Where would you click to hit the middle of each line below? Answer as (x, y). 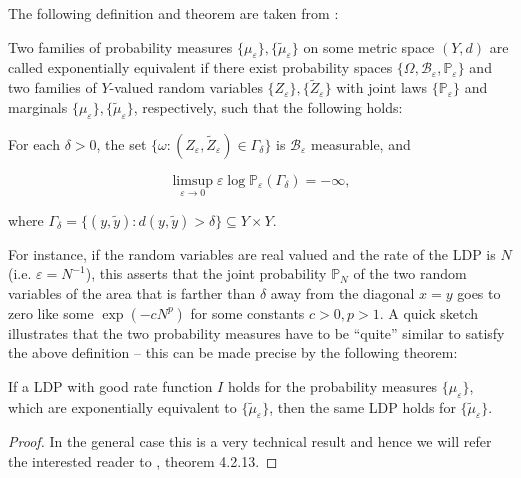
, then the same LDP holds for (362, 406)
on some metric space (369, 46)
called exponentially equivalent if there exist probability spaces (200, 67)
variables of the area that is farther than (132, 293)
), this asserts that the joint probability (206, 273)
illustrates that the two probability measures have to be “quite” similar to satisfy (256, 332)
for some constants (247, 312)
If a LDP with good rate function (110, 385)
